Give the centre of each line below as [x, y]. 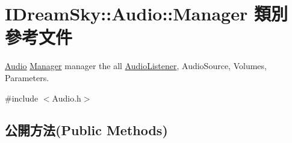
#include [22, 98]
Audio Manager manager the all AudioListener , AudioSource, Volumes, [136, 66]
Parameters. [27, 77]
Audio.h [67, 98]
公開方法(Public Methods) [86, 130]
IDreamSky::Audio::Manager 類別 [146, 14]
